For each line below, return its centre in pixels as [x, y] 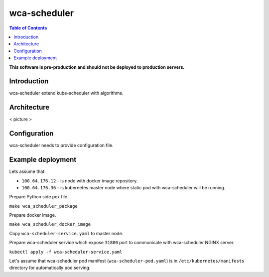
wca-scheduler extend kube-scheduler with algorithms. [67, 93]
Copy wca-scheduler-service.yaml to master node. [66, 233]
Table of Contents [28, 28]
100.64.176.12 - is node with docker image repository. [80, 181]
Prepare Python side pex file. [39, 197]
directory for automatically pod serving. [50, 268]
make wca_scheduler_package [44, 206]
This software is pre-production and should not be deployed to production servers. [97, 67]
